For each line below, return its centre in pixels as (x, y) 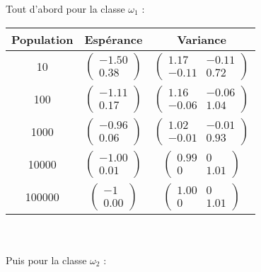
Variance (202, 39)
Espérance (114, 39)
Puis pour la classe (46, 260)
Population (42, 39)
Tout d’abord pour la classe (65, 8)
